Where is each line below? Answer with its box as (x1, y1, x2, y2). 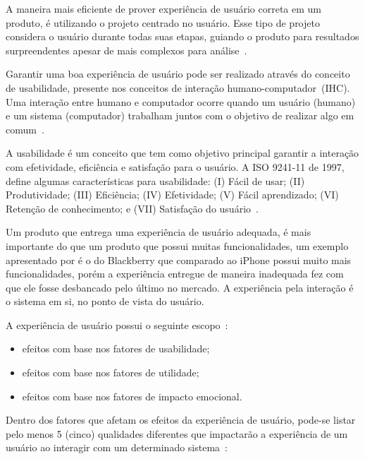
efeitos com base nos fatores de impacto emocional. (22, 388, 242, 403)
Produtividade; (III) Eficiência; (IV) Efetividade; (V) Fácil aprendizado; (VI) (6, 187, 339, 202)
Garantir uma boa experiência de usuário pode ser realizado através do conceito (6, 66, 350, 81)
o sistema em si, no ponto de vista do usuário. (6, 294, 204, 309)
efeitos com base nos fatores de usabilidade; (22, 341, 210, 356)
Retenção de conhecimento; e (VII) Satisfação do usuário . (6, 201, 259, 215)
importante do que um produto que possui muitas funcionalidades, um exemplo (6, 238, 349, 253)
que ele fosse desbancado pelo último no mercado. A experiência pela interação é (6, 280, 354, 294)
